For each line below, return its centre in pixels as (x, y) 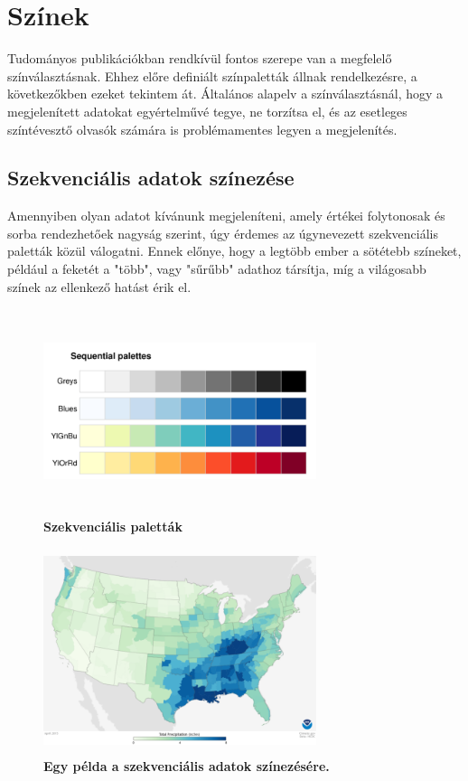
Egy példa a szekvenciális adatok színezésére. (187, 765)
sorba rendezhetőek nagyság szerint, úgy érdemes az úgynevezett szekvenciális (223, 233)
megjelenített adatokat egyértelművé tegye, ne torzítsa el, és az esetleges (207, 111)
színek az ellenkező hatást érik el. (99, 286)
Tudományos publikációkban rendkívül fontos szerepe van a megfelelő (200, 58)
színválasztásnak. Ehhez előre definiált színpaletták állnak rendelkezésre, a (212, 75)
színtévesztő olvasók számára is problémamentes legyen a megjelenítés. (202, 129)
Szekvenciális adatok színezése (151, 178)
